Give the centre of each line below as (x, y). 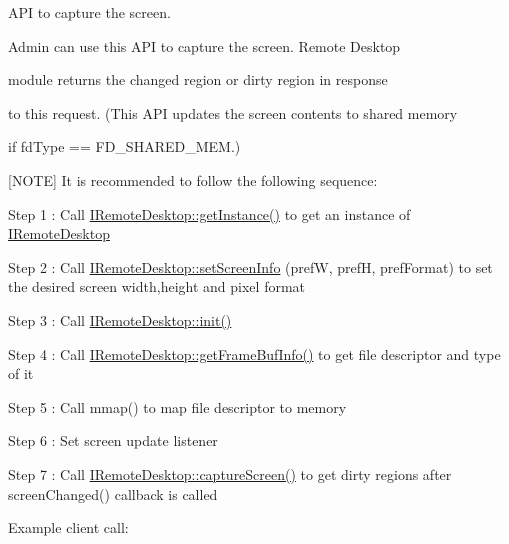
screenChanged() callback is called (113, 493)
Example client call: (68, 527)
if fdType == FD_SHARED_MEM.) (124, 146)
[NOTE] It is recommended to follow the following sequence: (193, 179)
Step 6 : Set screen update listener (113, 440)
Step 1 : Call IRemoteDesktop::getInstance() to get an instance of (209, 213)
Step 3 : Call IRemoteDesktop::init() (120, 319)
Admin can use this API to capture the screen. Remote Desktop (204, 45)
